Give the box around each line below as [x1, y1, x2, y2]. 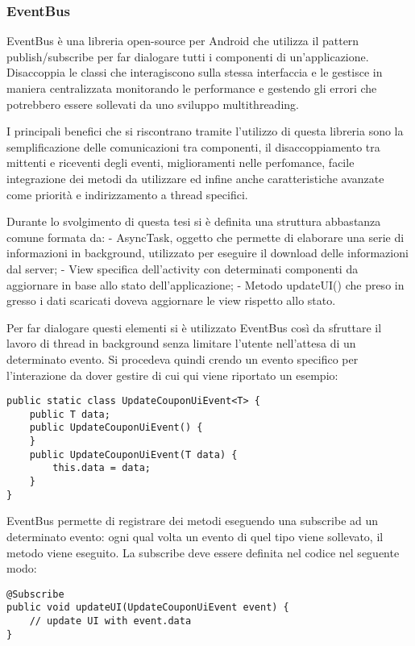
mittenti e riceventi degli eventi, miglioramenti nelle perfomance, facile [6, 154, 355, 171]
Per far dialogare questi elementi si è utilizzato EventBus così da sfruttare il [6, 319, 382, 336]
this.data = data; [52, 462, 151, 474]
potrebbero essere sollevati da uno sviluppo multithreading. [6, 95, 299, 112]
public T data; [29, 408, 110, 420]
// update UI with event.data [29, 615, 192, 627]
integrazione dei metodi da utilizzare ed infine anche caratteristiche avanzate [6, 169, 384, 186]
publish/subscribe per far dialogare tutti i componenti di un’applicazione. [6, 48, 369, 65]
